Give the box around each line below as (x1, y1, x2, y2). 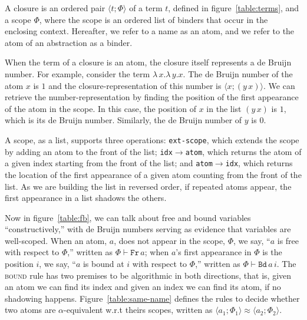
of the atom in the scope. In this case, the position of (5, 102, 197, 114)
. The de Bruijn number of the (183, 67, 293, 80)
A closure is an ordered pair (5, 2, 105, 14)
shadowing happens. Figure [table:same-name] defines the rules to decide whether (5, 292, 300, 304)
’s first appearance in (176, 246, 252, 258)
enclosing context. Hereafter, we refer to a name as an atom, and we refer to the (5, 25, 295, 37)
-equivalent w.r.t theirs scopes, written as (64, 303, 213, 316)
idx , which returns (225, 157, 293, 169)
